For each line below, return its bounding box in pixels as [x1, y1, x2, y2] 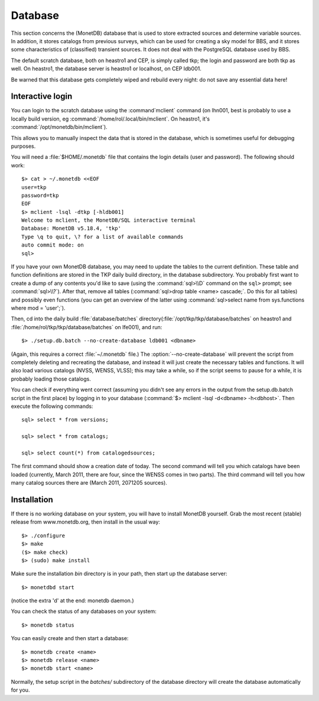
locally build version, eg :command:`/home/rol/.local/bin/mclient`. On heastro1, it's [11, 115, 210, 122]
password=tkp [21, 192, 59, 199]
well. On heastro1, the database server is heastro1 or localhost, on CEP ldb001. [11, 65, 202, 72]
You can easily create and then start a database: [11, 635, 129, 642]
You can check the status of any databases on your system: [11, 608, 157, 615]
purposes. [11, 142, 36, 150]
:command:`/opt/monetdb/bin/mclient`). [11, 124, 108, 131]
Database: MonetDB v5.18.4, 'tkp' [21, 225, 121, 232]
